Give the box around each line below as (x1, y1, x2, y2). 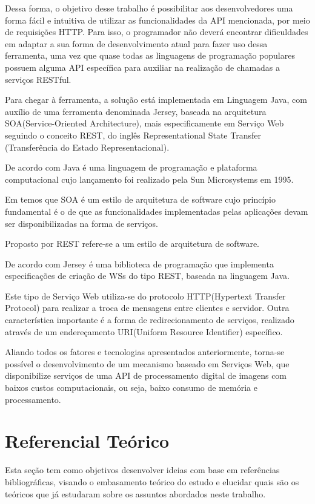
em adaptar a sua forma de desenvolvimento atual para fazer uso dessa (5, 37, 268, 50)
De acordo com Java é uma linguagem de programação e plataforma (5, 161, 257, 174)
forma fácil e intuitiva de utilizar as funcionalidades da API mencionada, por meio (5, 13, 310, 26)
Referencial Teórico (5, 428, 170, 453)
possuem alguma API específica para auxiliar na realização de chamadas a (5, 61, 280, 73)
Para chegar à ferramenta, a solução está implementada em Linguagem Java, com (5, 93, 307, 106)
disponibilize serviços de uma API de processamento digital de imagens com (5, 369, 287, 382)
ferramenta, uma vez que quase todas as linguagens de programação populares (5, 49, 295, 62)
